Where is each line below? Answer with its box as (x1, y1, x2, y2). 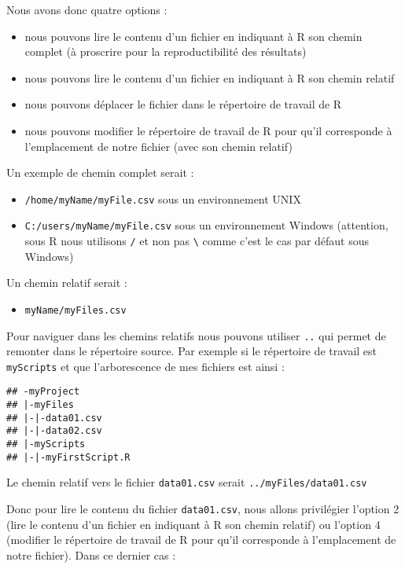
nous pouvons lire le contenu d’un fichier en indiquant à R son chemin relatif (24, 69, 395, 86)
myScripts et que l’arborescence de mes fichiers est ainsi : (6, 358, 285, 374)
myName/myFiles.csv (24, 304, 127, 316)
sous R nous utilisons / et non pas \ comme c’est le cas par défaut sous (24, 233, 370, 249)
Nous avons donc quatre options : (6, 2, 168, 17)
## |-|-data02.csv (6, 425, 102, 437)
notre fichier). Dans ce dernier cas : (6, 546, 176, 563)
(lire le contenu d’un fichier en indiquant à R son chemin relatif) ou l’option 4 (6, 516, 381, 532)
